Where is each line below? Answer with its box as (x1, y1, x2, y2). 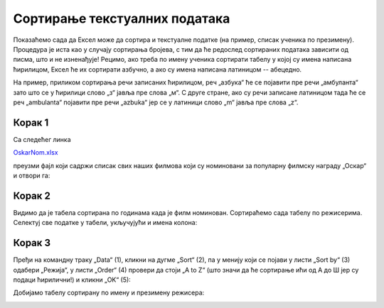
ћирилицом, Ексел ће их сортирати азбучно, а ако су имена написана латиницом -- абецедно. (13, 65, 302, 74)
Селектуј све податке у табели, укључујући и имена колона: (13, 219, 198, 227)
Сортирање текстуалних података (13, 11, 230, 26)
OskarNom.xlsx (13, 148, 58, 157)
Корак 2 (13, 189, 51, 202)
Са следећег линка (13, 135, 71, 143)
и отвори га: (13, 171, 50, 180)
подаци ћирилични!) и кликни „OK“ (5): (13, 275, 131, 284)
